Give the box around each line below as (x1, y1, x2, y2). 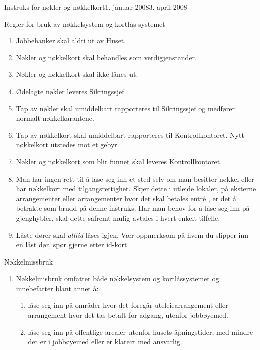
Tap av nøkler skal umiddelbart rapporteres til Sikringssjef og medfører (16, 103, 235, 113)
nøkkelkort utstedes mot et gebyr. (16, 139, 119, 150)
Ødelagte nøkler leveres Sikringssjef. (16, 85, 126, 96)
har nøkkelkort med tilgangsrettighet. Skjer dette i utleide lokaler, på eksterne (16, 183, 256, 194)
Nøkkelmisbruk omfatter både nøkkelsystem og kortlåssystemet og (16, 273, 219, 284)
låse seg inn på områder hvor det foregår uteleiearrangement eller (28, 300, 228, 310)
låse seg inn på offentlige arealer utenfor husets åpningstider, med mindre (28, 326, 253, 337)
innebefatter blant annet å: (16, 283, 99, 293)
